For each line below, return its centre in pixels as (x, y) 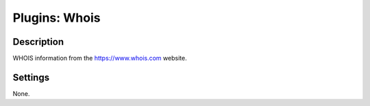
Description (38, 42)
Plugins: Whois (57, 18)
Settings (31, 77)
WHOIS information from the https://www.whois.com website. (100, 58)
